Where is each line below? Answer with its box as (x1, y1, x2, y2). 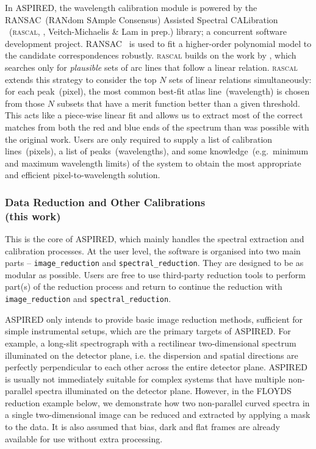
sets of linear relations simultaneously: (169, 73, 312, 85)
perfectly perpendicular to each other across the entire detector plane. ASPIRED (5, 361, 307, 373)
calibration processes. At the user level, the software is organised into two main (5, 244, 301, 257)
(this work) (5, 208, 61, 223)
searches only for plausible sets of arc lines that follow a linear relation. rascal (5, 60, 298, 73)
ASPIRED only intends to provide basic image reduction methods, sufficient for (5, 312, 303, 325)
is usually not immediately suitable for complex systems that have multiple (5, 372, 285, 385)
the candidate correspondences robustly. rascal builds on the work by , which (5, 49, 296, 62)
